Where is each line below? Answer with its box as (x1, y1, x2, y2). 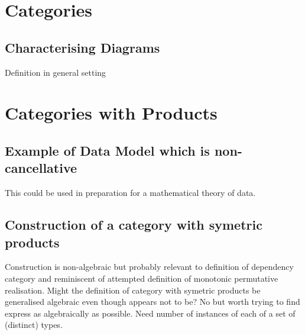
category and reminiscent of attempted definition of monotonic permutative (5, 272, 278, 284)
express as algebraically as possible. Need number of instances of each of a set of (5, 307, 296, 319)
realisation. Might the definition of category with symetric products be (5, 284, 261, 296)
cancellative (5, 159, 77, 177)
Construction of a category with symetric (5, 215, 262, 234)
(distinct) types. (5, 318, 63, 331)
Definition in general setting (5, 66, 106, 78)
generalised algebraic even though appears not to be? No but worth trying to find (5, 295, 300, 308)
